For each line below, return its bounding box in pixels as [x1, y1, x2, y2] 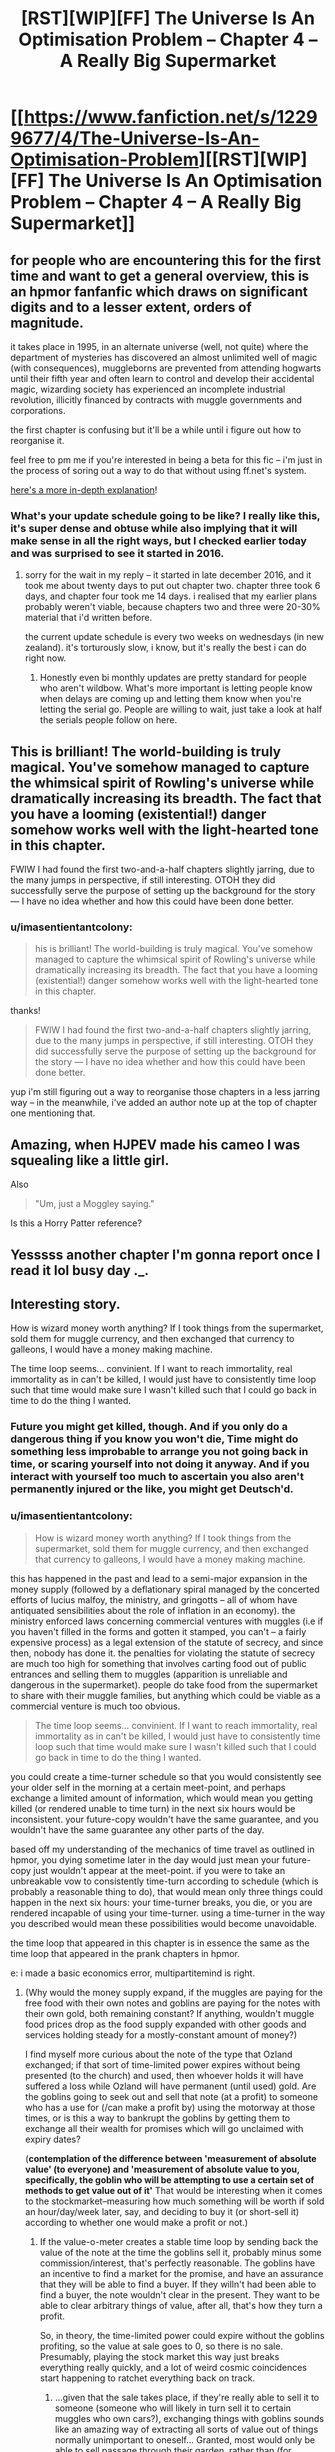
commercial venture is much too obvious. [10, 1700, 181, 1712]
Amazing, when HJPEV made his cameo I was [10, 1136, 301, 1153]
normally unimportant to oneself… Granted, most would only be [54, 2433, 316, 2446]
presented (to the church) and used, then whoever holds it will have [24, 2069, 304, 2081]
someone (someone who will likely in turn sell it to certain [54, 2402, 292, 2414]
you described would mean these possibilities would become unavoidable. [10, 1917, 318, 1929]
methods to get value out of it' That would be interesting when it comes [24, 2184, 323, 2196]
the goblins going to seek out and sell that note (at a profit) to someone [24, 2090, 318, 2102]
